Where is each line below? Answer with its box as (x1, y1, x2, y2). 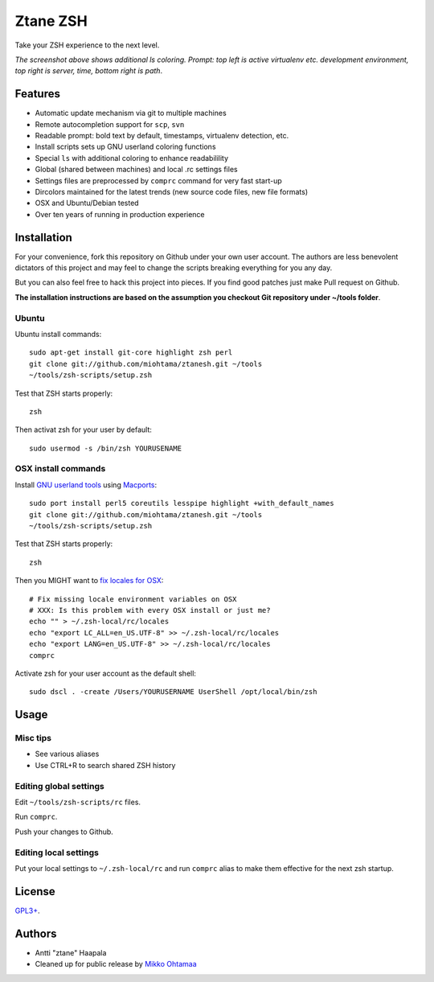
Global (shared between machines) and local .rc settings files (35, 165, 238, 175)
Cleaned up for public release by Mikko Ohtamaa (35, 959, 197, 969)
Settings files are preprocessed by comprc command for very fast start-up (35, 175, 283, 185)
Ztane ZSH (14, 12, 88, 30)
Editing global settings (14, 780, 104, 791)
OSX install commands (14, 463, 106, 475)
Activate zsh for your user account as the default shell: (14, 668, 197, 678)
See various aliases (35, 749, 100, 759)
